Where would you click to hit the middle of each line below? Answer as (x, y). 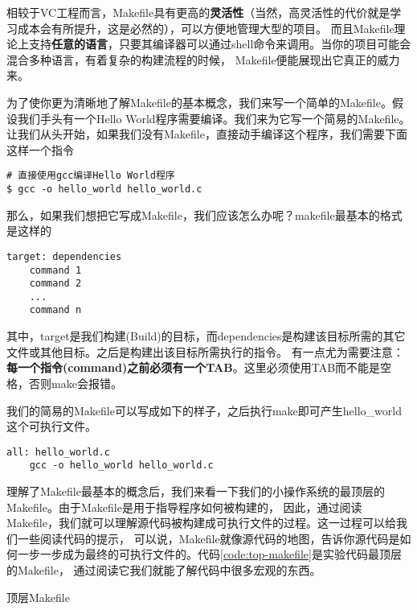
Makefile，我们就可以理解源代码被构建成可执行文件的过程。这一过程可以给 (201, 523)
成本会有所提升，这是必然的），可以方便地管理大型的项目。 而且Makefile (206, 28)
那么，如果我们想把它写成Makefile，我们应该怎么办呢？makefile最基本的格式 (204, 214)
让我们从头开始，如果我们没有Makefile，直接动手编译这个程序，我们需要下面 (207, 134)
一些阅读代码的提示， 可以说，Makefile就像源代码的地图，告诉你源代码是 (208, 538)
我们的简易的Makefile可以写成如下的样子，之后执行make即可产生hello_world (204, 410)
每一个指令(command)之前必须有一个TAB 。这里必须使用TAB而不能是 (194, 367)
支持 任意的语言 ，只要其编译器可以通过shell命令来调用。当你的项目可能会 (220, 44)
